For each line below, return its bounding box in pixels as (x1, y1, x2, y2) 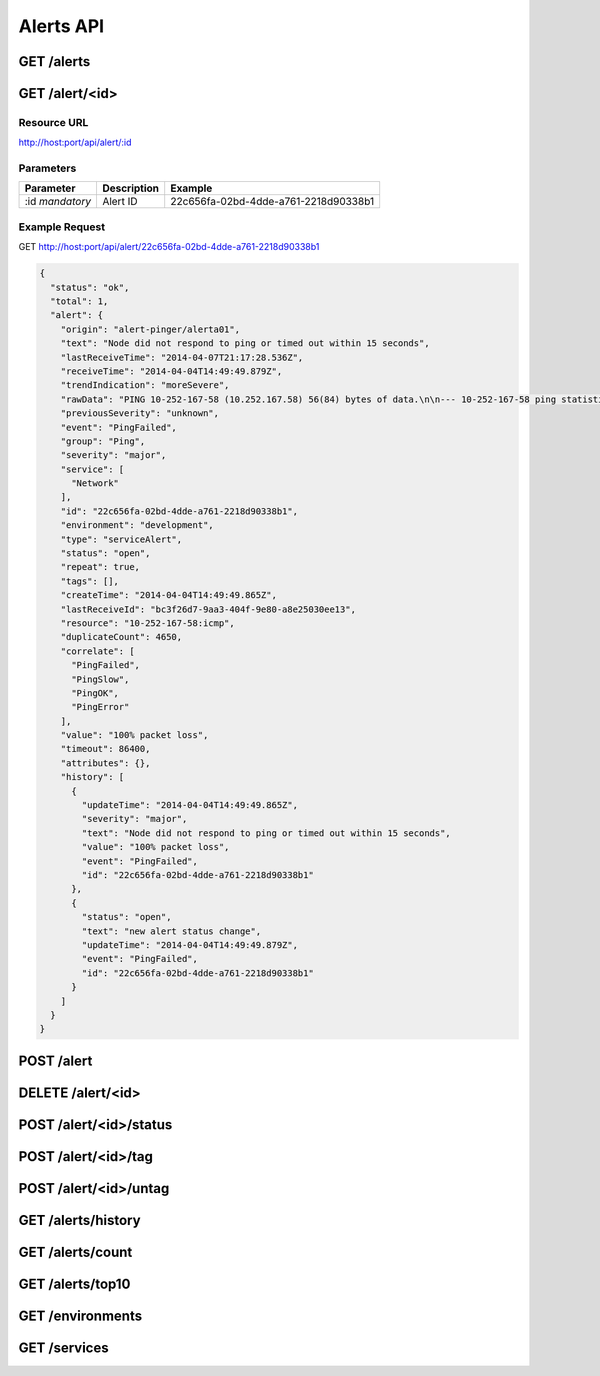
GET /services (18, 1339, 109, 1356)
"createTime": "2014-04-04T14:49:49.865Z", (60, 590, 277, 601)
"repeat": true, (60, 561, 140, 573)
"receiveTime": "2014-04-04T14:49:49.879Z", (60, 365, 283, 377)
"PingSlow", (71, 673, 130, 685)
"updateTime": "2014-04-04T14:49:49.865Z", (81, 800, 299, 811)
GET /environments (18, 1307, 143, 1324)
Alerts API (18, 15, 105, 37)
